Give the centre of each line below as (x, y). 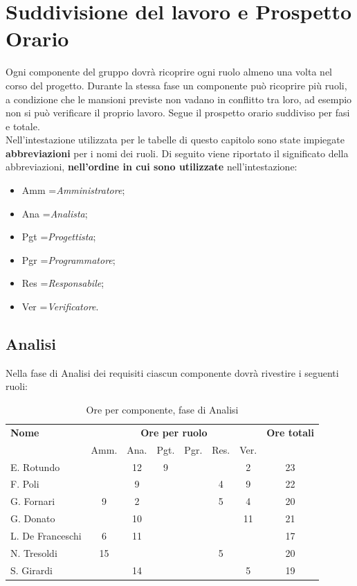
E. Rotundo (35, 467)
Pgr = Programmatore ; (68, 259)
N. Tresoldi (34, 552)
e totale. (23, 126)
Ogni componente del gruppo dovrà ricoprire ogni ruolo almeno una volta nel (169, 72)
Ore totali (290, 432)
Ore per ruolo (174, 432)
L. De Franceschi (46, 535)
